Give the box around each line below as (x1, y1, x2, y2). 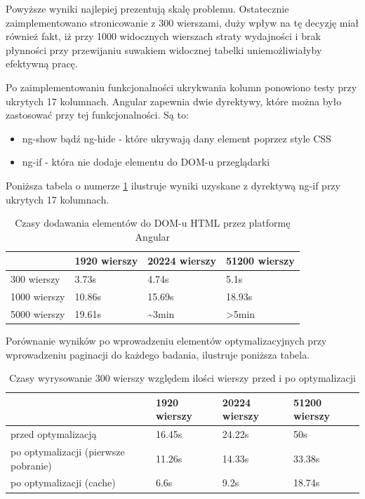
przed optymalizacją (11, 427, 97, 441)
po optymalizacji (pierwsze (11, 444, 125, 458)
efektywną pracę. (6, 56, 78, 71)
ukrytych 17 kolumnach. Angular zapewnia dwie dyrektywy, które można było (6, 93, 342, 108)
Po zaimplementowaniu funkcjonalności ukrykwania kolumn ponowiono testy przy (6, 79, 357, 94)
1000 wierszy (11, 289, 65, 303)
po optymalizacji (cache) (11, 475, 116, 490)
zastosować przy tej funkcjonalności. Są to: (6, 107, 189, 122)
